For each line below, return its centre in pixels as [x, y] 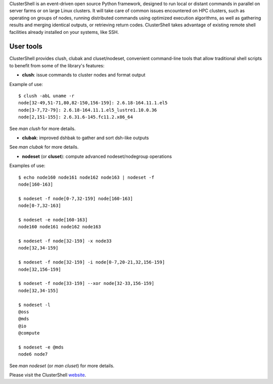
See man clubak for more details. [44, 147]
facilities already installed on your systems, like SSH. [64, 32]
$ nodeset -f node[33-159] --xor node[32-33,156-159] [86, 284]
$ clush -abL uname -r [47, 96]
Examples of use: [27, 166]
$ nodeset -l [34, 305]
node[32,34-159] [38, 248]
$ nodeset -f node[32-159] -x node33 [65, 241]
